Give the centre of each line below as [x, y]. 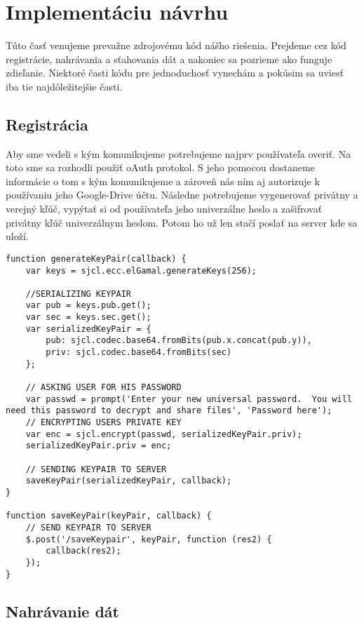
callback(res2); [83, 551]
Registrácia [47, 124]
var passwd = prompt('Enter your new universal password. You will [189, 399]
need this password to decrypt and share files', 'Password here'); [169, 411]
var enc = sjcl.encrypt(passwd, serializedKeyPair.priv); [164, 434]
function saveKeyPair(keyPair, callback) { [109, 516]
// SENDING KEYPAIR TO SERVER [96, 469]
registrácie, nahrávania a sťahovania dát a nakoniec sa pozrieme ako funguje [169, 59]
